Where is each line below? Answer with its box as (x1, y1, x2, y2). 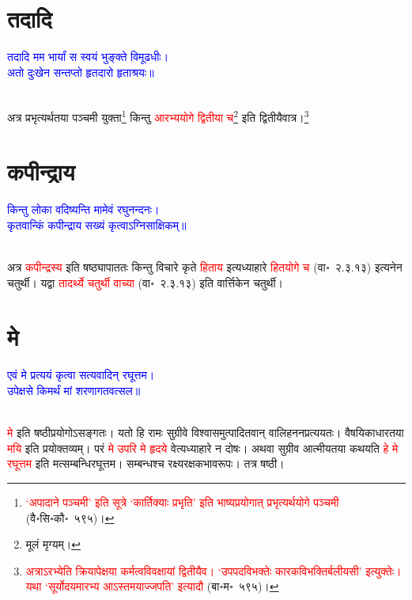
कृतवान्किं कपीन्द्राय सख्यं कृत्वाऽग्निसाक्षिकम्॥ (7, 216, 187, 233)
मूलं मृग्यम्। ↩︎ (25, 536, 81, 553)
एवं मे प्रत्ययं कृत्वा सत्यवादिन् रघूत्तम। (7, 366, 155, 383)
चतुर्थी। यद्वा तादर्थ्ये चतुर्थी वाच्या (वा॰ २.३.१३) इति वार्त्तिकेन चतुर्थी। (7, 274, 284, 291)
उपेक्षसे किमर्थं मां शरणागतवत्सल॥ (7, 382, 141, 398)
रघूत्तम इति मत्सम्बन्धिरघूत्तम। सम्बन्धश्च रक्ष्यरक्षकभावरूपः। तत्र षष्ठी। (7, 455, 285, 472)
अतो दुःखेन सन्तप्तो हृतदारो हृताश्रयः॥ (7, 63, 154, 80)
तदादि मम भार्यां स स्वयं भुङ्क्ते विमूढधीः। (7, 48, 169, 65)
